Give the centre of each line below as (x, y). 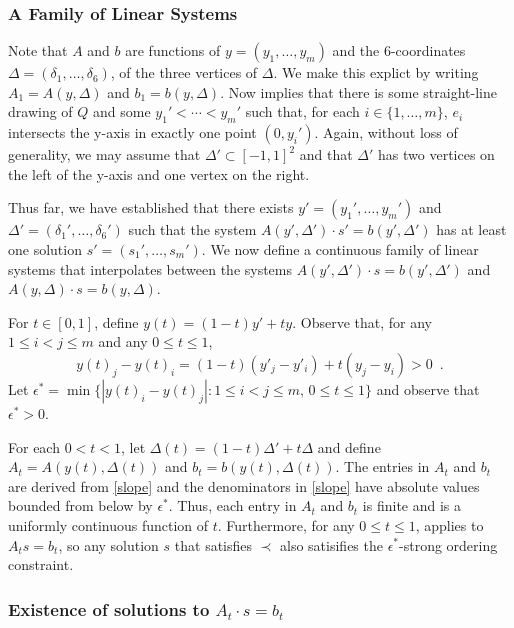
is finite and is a (412, 505)
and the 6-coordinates (399, 50)
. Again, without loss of (386, 132)
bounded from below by (80, 505)
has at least (471, 229)
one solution (45, 248)
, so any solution (108, 544)
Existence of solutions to (109, 608)
